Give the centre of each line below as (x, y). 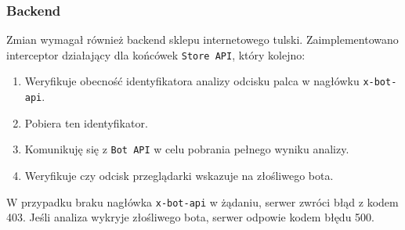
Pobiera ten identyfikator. (86, 122)
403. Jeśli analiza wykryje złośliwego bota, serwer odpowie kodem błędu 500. (190, 217)
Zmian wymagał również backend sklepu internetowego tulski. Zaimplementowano (202, 40)
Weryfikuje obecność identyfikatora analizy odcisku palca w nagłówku (192, 81)
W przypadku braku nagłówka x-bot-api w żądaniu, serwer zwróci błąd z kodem (202, 201)
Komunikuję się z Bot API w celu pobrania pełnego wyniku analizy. (187, 149)
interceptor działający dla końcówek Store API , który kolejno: (156, 54)
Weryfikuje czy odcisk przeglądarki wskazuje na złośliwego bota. (179, 176)
